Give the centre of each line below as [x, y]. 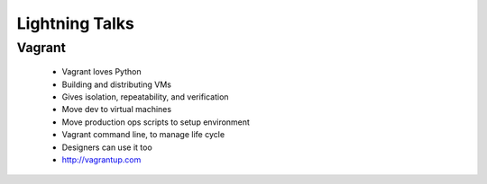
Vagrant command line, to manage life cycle [143, 135]
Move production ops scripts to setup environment [156, 122]
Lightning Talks [75, 23]
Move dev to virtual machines [116, 110]
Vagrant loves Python [101, 72]
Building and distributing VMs [116, 84]
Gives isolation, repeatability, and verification [145, 96]
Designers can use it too [107, 147]
